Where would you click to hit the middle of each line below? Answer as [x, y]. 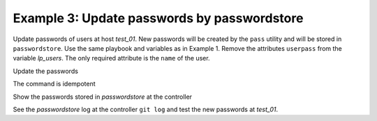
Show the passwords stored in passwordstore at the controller [102, 97]
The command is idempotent [54, 84]
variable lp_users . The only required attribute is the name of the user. [111, 58]
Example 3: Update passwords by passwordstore [158, 18]
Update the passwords [45, 71]
